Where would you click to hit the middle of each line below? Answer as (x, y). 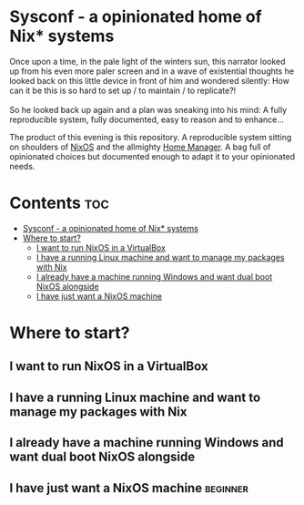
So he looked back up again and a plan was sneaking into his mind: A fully (148, 109)
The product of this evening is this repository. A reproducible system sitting (151, 137)
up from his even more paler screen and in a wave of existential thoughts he (152, 71)
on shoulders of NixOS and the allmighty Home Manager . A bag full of (140, 147)
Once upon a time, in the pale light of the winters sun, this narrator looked (147, 61)
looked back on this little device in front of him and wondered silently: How (149, 80)
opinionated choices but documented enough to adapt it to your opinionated (152, 156)
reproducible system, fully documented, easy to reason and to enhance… (147, 119)
